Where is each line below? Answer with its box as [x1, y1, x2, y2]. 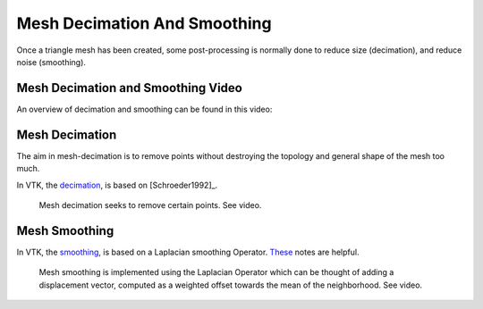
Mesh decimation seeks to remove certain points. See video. [38, 199, 262, 210]
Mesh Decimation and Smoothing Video [16, 80, 243, 96]
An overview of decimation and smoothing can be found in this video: [16, 104, 273, 114]
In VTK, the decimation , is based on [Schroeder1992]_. [16, 180, 218, 190]
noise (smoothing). [16, 56, 87, 67]
